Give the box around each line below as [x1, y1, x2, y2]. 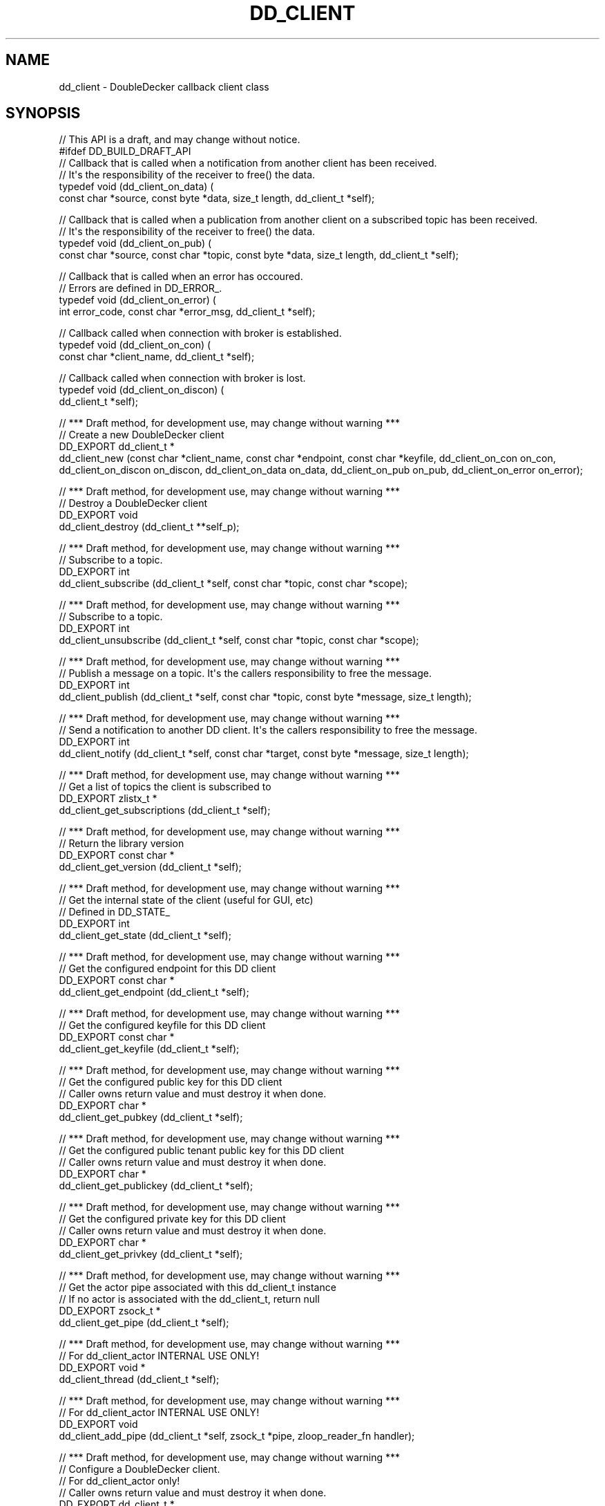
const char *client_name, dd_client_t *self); [59, 351, 255, 363]
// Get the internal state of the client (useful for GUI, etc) [59, 894, 314, 907]
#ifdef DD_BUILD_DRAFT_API [59, 145, 191, 158]
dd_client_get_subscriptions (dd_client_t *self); [59, 804, 271, 817]
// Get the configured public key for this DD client [59, 1076, 282, 1088]
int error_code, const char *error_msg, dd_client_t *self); [59, 306, 316, 318]
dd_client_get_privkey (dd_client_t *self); [59, 1248, 243, 1261]
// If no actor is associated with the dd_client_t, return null [59, 1293, 320, 1305]
